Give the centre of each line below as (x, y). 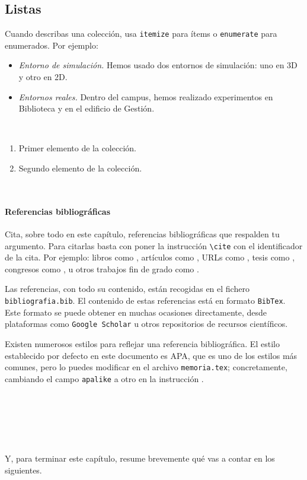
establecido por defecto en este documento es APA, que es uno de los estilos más (151, 355)
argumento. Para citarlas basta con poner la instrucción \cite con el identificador (154, 245)
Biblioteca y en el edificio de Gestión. (87, 108)
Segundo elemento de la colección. (80, 168)
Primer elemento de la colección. (77, 148)
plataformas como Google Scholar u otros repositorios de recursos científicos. (146, 324)
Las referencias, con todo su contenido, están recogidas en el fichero (127, 289)
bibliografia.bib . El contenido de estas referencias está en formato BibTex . (145, 301)
